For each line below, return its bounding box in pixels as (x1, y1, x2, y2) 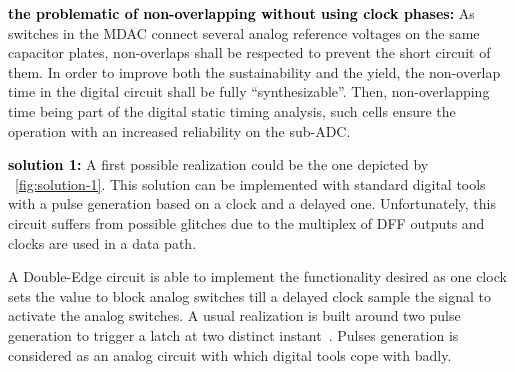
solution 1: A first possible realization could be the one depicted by (8, 154, 429, 175)
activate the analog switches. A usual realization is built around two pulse (8, 305, 461, 326)
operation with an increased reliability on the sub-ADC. (8, 120, 351, 141)
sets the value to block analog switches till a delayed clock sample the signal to (8, 285, 491, 306)
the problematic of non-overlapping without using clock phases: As (8, 3, 475, 23)
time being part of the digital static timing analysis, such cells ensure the (8, 100, 456, 121)
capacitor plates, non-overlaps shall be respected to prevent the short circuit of (8, 42, 491, 63)
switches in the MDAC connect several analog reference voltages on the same (8, 22, 480, 43)
